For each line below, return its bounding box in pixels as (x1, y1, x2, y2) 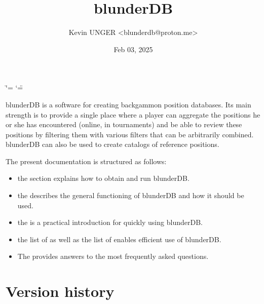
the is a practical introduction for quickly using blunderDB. (17, 217, 203, 227)
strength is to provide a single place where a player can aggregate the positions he (6, 109, 260, 120)
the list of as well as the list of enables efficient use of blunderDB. (17, 234, 221, 244)
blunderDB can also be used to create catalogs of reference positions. (6, 139, 219, 149)
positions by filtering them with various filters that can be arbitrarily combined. (6, 129, 254, 139)
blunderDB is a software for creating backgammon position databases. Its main (6, 99, 251, 109)
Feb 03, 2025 (114, 44, 153, 54)
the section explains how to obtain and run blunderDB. (17, 173, 190, 183)
